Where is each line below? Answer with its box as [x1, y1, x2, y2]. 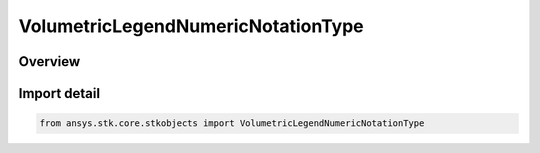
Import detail [18, 85, 100, 102]
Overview [18, 53, 81, 70]
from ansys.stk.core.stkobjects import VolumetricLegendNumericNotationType [39, 118, 425, 129]
